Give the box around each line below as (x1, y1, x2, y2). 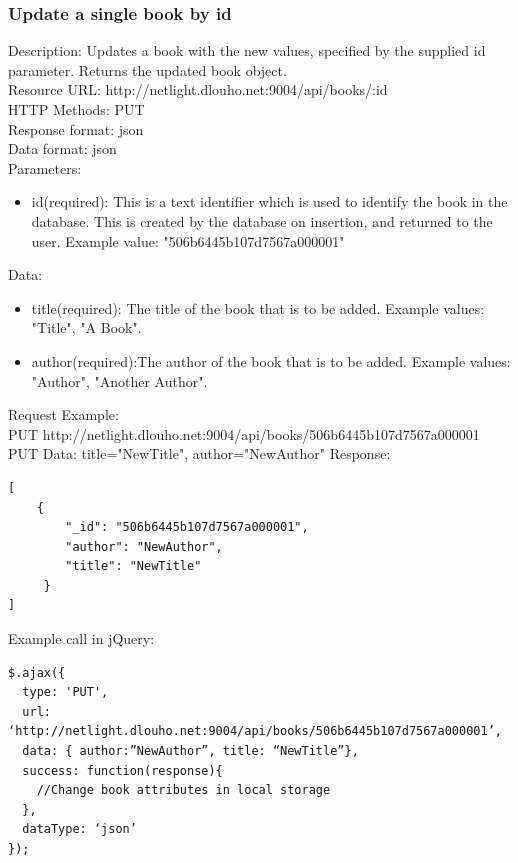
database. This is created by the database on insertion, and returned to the (31, 210, 493, 231)
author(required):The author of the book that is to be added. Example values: (31, 350, 511, 371)
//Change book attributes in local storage (36, 783, 331, 798)
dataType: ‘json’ (22, 822, 137, 837)
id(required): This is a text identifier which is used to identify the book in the (31, 191, 508, 212)
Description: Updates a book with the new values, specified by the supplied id (8, 40, 486, 61)
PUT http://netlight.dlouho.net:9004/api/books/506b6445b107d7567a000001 (8, 423, 480, 444)
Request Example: (8, 404, 119, 425)
